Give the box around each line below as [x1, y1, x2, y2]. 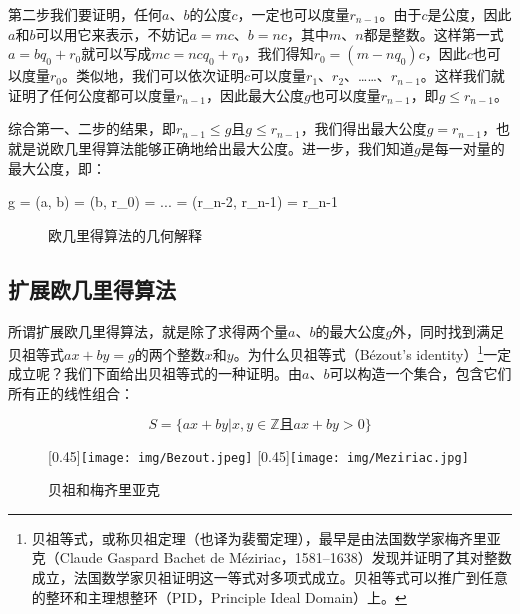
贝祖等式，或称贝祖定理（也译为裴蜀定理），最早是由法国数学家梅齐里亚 [31, 527, 501, 548]
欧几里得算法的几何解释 [48, 224, 202, 245]
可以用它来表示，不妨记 [35, 23, 190, 44]
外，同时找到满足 [392, 320, 505, 341]
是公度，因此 [427, 4, 512, 24]
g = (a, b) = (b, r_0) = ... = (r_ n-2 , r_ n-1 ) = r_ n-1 [8, 191, 338, 212]
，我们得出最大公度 [300, 118, 427, 139]
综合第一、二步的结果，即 [8, 118, 176, 139]
